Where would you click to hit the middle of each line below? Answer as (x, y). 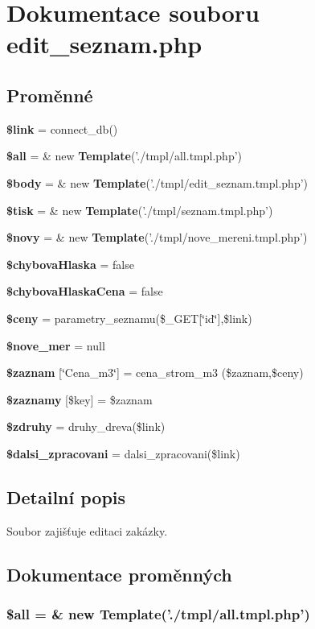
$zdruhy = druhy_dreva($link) (86, 426)
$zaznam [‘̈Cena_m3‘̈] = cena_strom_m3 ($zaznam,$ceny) (155, 372)
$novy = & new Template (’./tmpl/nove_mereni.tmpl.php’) (157, 237)
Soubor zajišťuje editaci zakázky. (87, 530)
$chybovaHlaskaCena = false (85, 291)
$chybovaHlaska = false (70, 264)
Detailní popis (66, 497)
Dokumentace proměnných (119, 574)
